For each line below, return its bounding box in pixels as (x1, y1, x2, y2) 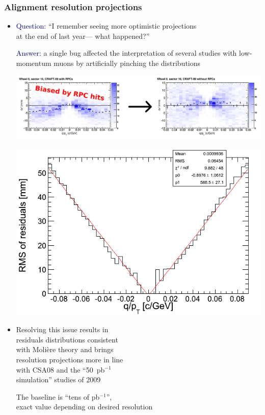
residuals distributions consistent (16, 334, 118, 344)
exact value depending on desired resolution (16, 401, 153, 412)
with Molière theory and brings (16, 344, 114, 355)
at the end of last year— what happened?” (16, 30, 150, 41)
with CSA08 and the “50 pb (16, 364, 105, 375)
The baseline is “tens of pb (16, 391, 100, 402)
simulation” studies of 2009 (16, 374, 101, 385)
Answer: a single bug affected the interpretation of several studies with (16, 48, 237, 58)
